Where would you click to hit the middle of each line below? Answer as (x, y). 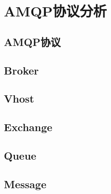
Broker (21, 70)
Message (25, 184)
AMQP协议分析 (55, 11)
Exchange (28, 127)
